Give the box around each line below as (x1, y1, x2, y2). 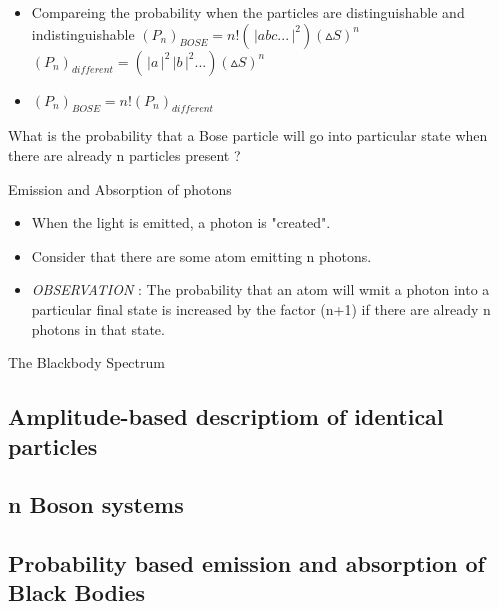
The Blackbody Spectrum (8, 352, 165, 373)
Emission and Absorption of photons (8, 178, 232, 199)
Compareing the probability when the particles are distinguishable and (31, 2, 465, 22)
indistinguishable (31, 23, 135, 44)
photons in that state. (31, 318, 165, 339)
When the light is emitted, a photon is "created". (31, 212, 331, 233)
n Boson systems (8, 489, 184, 520)
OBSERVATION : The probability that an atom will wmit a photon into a (31, 279, 490, 300)
